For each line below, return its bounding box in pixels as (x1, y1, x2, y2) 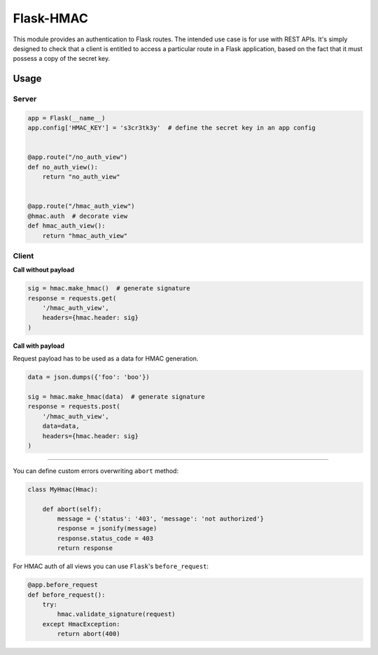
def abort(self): (42, 505, 102, 513)
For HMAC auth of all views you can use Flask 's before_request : (13, 562, 209, 570)
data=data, (42, 422, 80, 430)
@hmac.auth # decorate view (27, 212, 128, 220)
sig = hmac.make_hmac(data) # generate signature (27, 393, 206, 400)
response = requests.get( (27, 294, 117, 302)
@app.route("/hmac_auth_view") (27, 202, 136, 210)
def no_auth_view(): (27, 163, 98, 171)
